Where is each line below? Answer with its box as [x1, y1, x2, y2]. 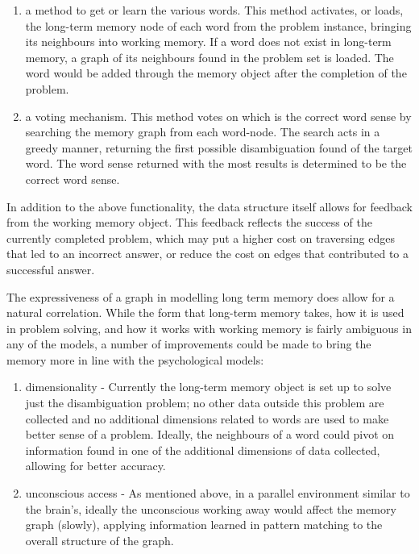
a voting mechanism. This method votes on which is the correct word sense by [25, 107, 412, 124]
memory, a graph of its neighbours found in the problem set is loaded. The [25, 48, 394, 65]
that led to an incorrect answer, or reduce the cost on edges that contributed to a [6, 245, 409, 262]
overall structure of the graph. [25, 531, 174, 548]
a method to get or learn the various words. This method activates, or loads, [25, 2, 404, 18]
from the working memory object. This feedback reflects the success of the [6, 214, 372, 231]
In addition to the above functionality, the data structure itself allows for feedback [6, 198, 413, 215]
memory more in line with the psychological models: [6, 351, 264, 368]
